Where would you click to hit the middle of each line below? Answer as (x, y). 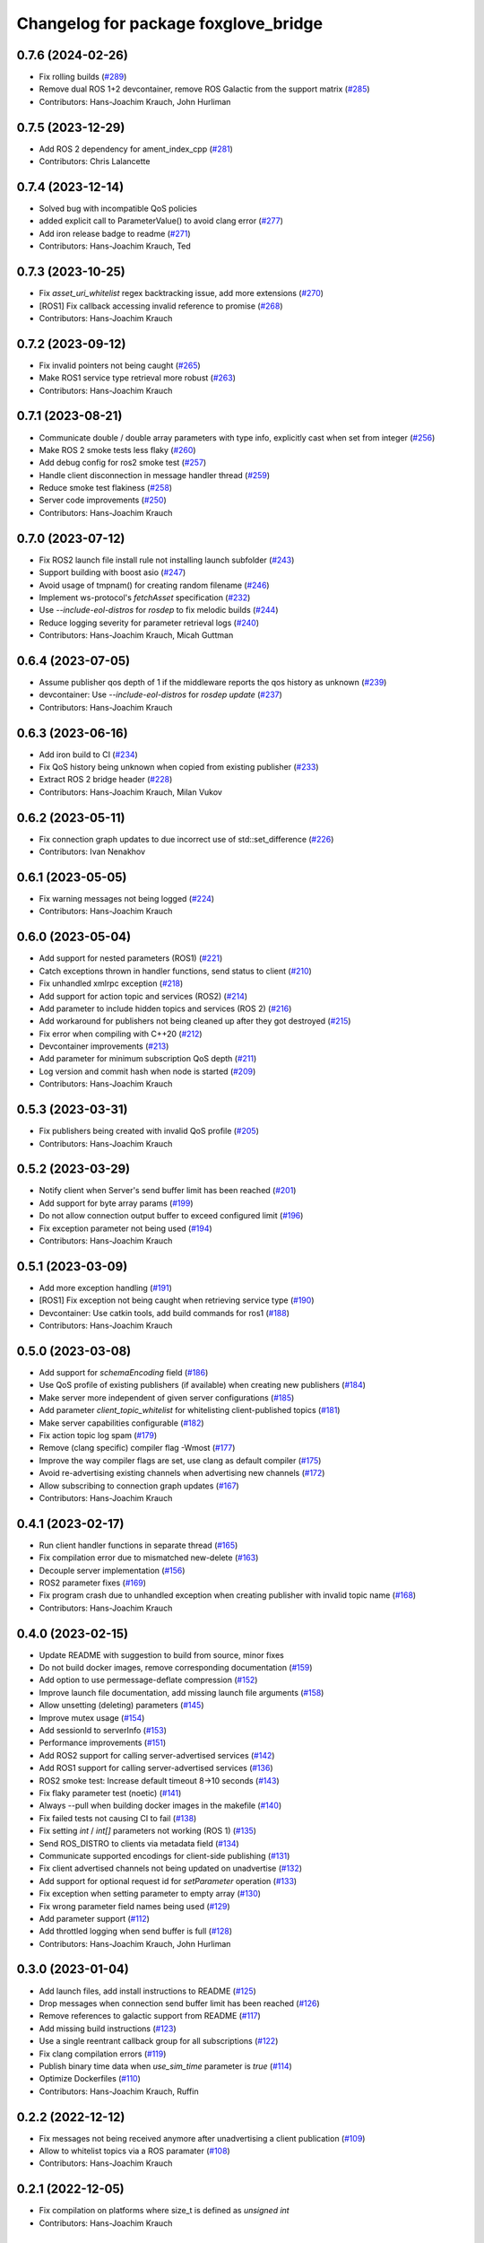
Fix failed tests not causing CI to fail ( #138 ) (118, 1818)
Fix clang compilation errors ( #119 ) (103, 2054)
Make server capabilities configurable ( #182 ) (122, 1423)
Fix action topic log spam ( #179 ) (98, 1435)
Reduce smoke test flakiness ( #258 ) (106, 488)
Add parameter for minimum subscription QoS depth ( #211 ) (148, 1059)
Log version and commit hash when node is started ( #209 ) (147, 1071)
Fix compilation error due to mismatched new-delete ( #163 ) (149, 1558)
